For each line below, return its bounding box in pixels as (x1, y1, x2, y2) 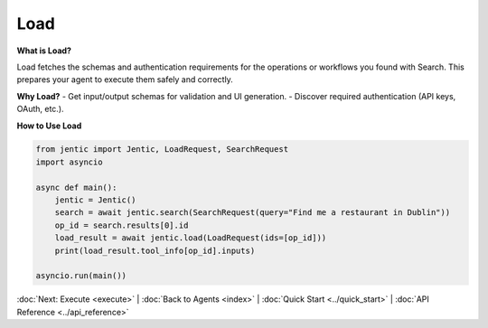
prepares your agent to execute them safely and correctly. (16, 74, 234, 85)
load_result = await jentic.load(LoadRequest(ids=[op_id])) (54, 233, 327, 243)
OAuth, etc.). (16, 104, 64, 115)
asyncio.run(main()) (35, 271, 127, 281)
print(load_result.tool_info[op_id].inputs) (54, 245, 256, 256)
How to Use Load (16, 120, 82, 131)
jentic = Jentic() (54, 195, 136, 205)
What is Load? (16, 45, 72, 56)
